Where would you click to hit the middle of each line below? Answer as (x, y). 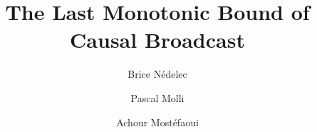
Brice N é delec (157, 74)
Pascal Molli (157, 97)
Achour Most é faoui (157, 122)
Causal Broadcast (157, 40)
